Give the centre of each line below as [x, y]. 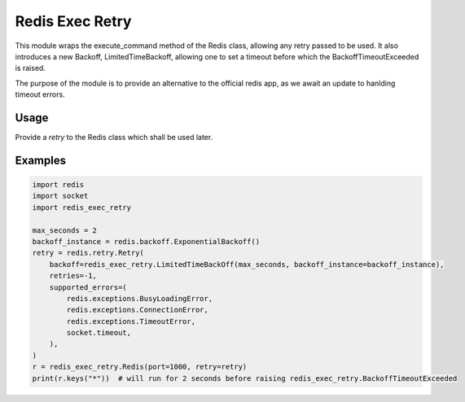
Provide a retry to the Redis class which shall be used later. [114, 138]
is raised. [31, 68]
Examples [41, 160]
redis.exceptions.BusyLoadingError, [140, 298]
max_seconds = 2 [65, 230]
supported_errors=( [88, 287]
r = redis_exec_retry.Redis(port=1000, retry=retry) [140, 367]
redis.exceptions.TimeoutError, [131, 321]
